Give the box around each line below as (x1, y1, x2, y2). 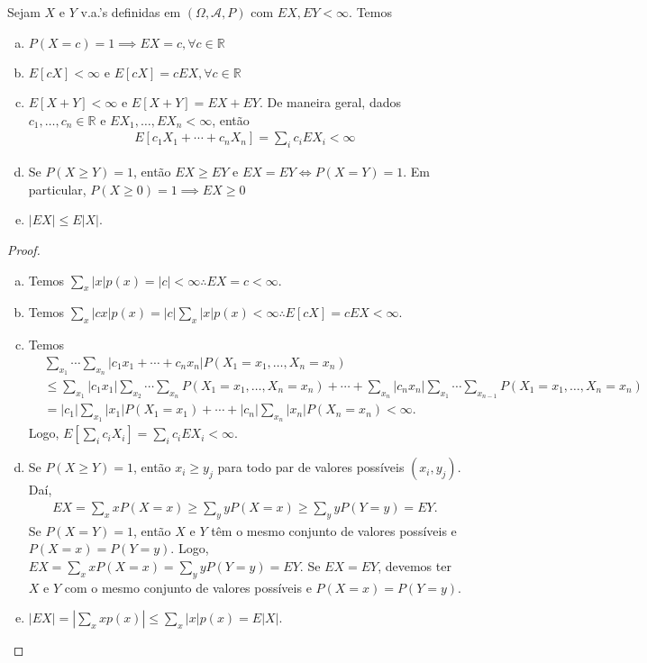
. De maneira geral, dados (259, 93, 401, 112)
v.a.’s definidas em (80, 3, 181, 21)
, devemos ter (378, 557, 451, 576)
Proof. (7, 240, 41, 259)
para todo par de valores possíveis (217, 458, 405, 477)
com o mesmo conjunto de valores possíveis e (64, 577, 312, 596)
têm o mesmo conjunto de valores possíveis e (211, 521, 457, 540)
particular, (28, 179, 87, 198)
